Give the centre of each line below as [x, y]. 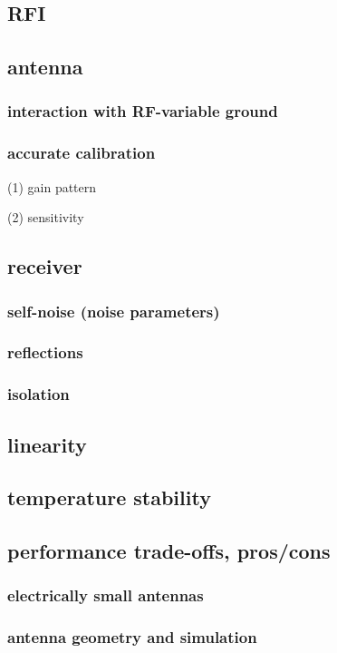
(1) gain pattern [52, 186]
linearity [47, 444]
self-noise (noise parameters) [114, 311]
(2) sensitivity [46, 217]
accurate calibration [82, 153]
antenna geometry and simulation [132, 637]
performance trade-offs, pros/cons [169, 551]
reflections [45, 352]
